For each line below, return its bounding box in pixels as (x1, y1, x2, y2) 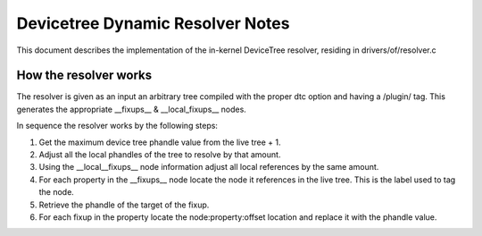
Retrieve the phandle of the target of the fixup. (38, 199, 210, 210)
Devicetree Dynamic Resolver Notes (16, 13, 290, 33)
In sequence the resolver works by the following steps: (16, 121, 219, 131)
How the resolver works (16, 68, 153, 83)
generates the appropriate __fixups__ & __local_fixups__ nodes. (16, 104, 247, 114)
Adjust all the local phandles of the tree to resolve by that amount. (38, 149, 281, 160)
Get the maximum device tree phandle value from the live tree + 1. (38, 137, 281, 147)
